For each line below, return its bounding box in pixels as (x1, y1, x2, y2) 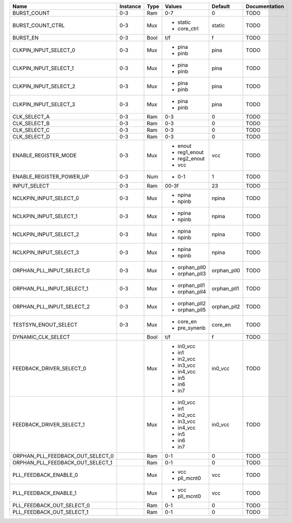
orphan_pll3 (177, 270, 206, 277)
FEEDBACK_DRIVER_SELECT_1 (12, 421, 85, 428)
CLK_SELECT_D (12, 133, 50, 140)
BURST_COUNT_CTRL (12, 22, 65, 29)
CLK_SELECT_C (12, 127, 50, 133)
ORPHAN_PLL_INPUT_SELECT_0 (12, 267, 90, 274)
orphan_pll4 (177, 288, 206, 295)
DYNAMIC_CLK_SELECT (12, 334, 70, 340)
